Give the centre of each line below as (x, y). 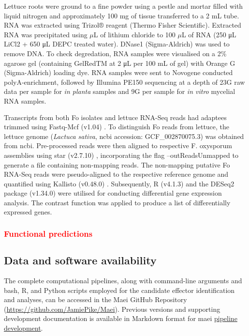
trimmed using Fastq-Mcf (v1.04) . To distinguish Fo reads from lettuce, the (117, 127)
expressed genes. (28, 212)
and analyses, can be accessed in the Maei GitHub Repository (95, 299)
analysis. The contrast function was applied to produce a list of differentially (117, 202)
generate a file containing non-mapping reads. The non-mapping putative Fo (117, 164)
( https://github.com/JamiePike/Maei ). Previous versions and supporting (112, 309)
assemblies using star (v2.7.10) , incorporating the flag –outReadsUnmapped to (121, 155)
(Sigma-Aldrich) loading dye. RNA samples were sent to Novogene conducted (118, 72)
